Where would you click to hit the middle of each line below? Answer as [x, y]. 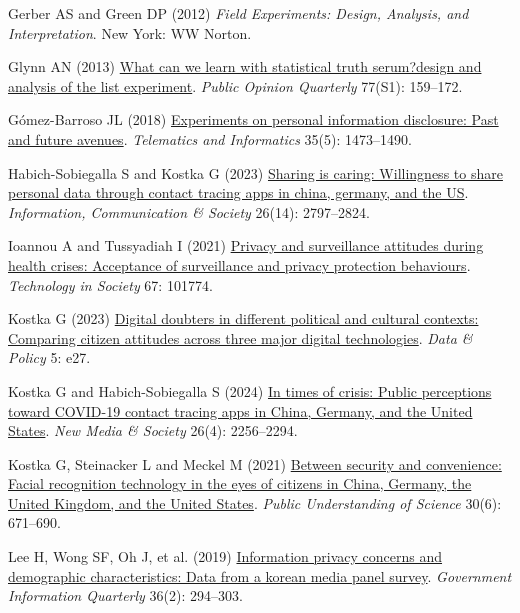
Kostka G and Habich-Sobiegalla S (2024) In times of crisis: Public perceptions [250, 390]
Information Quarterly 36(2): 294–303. [125, 595]
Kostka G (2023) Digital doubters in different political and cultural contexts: [243, 318]
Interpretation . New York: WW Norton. [130, 32]
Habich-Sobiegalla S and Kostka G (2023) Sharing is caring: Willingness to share [255, 172]
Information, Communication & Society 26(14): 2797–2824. [189, 211]
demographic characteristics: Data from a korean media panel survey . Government [260, 575]
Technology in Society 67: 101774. [110, 284]
